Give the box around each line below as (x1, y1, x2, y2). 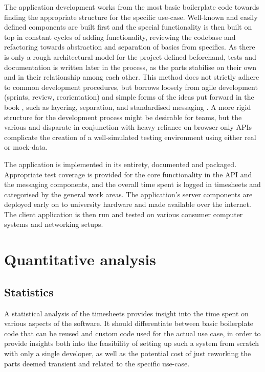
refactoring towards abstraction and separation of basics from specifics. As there (4, 41, 255, 52)
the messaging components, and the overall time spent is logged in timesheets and (4, 179, 261, 190)
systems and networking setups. (4, 219, 103, 229)
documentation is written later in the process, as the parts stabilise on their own (4, 61, 257, 72)
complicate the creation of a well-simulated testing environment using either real (4, 131, 256, 142)
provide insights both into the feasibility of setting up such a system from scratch (4, 338, 259, 348)
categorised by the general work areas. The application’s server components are (4, 189, 253, 199)
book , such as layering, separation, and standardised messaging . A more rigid (4, 101, 251, 112)
